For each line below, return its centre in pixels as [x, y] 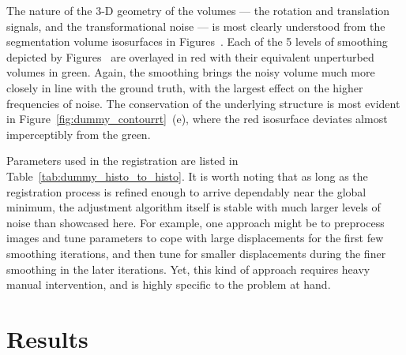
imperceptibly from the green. [79, 134]
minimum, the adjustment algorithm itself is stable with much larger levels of [194, 207]
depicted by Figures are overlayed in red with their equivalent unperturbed [190, 56]
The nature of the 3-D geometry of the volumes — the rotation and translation [198, 10]
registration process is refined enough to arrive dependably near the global [186, 191]
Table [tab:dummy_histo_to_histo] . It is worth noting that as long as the [187, 176]
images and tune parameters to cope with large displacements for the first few [195, 238]
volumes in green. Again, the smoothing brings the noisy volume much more [191, 72]
